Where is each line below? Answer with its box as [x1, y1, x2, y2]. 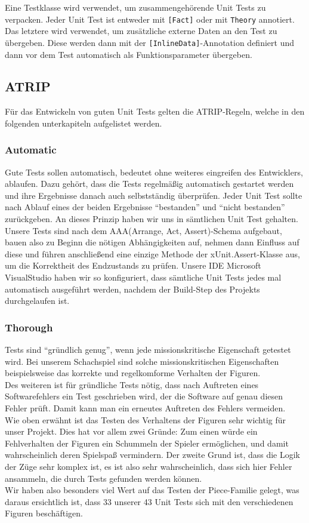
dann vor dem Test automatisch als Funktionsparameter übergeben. [5, 48, 252, 60]
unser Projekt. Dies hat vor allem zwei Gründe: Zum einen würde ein [5, 425, 258, 438]
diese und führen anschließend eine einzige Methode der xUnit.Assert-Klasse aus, [5, 247, 300, 260]
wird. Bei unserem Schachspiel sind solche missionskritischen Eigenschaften [5, 355, 279, 367]
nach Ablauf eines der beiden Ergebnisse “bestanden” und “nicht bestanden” [5, 201, 285, 213]
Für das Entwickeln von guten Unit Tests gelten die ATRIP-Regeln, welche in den [5, 105, 305, 118]
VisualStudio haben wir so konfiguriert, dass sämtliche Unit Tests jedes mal [5, 271, 282, 284]
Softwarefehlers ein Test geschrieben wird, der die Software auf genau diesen [5, 390, 283, 402]
